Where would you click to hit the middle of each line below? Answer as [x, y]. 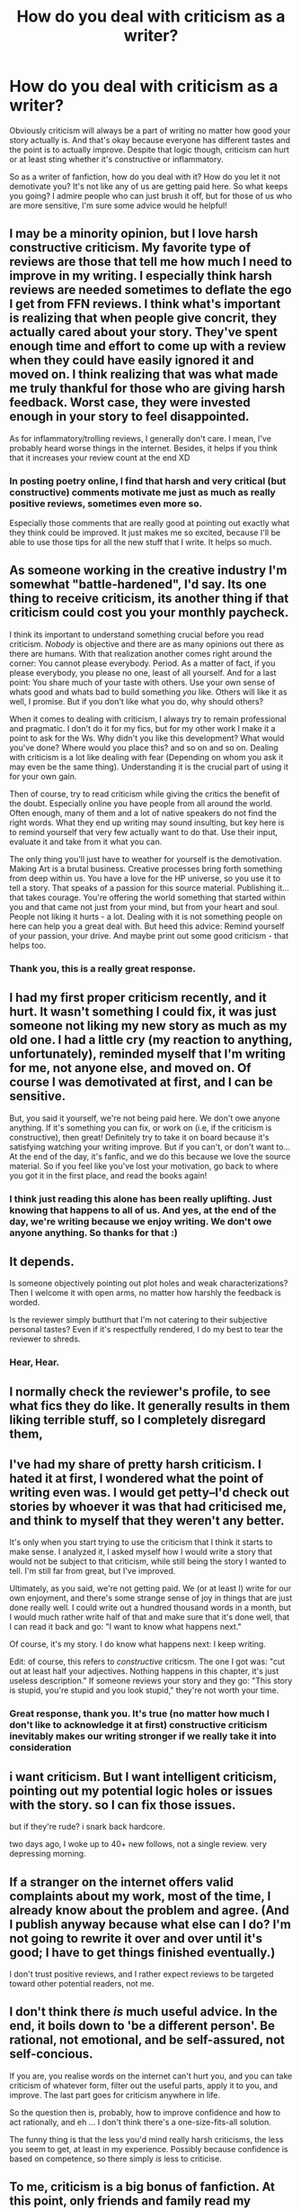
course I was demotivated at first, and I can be [141, 1082]
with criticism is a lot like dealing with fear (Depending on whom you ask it [146, 757]
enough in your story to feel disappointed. [129, 417]
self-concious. [51, 2054]
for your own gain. [43, 776]
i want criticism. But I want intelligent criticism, [143, 1777]
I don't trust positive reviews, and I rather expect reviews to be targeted [142, 1974]
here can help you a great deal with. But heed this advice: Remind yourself [147, 926]
